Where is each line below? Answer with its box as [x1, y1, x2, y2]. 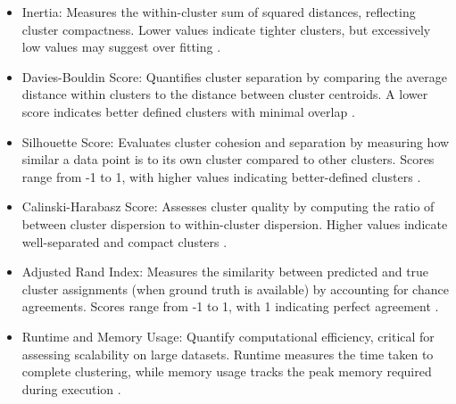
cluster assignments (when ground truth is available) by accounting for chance [21, 279, 449, 298]
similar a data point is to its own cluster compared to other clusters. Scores [21, 150, 435, 169]
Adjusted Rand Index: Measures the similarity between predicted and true [21, 262, 429, 281]
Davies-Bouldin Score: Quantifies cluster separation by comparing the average [21, 67, 447, 86]
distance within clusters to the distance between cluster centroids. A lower [21, 85, 428, 103]
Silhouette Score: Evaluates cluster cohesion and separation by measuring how [21, 132, 450, 151]
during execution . [21, 379, 121, 398]
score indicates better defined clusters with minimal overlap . [21, 102, 355, 120]
